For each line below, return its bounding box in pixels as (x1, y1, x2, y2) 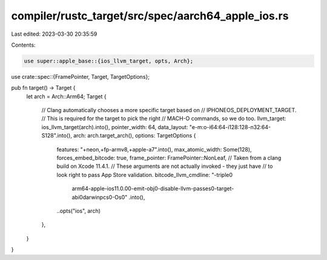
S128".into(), (41, 132, 73, 139)
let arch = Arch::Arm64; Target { (26, 93, 107, 100)
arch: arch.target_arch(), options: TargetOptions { (73, 132, 196, 139)
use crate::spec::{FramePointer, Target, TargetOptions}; (11, 73, 150, 80)
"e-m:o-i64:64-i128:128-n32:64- (189, 123, 271, 130)
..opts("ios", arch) (56, 207, 101, 215)
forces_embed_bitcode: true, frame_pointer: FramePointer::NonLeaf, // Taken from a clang (56, 155, 282, 162)
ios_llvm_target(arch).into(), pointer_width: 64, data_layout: (41, 123, 188, 130)
